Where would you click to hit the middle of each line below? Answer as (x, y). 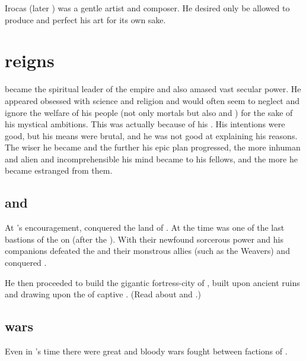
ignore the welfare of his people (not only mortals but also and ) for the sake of (149, 112)
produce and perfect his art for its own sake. (85, 19)
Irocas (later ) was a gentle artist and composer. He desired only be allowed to (147, 8)
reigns (30, 60)
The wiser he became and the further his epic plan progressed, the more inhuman (153, 147)
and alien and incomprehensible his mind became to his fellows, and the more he (151, 158)
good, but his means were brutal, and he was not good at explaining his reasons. (151, 135)
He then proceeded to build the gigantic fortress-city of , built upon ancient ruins (152, 282)
